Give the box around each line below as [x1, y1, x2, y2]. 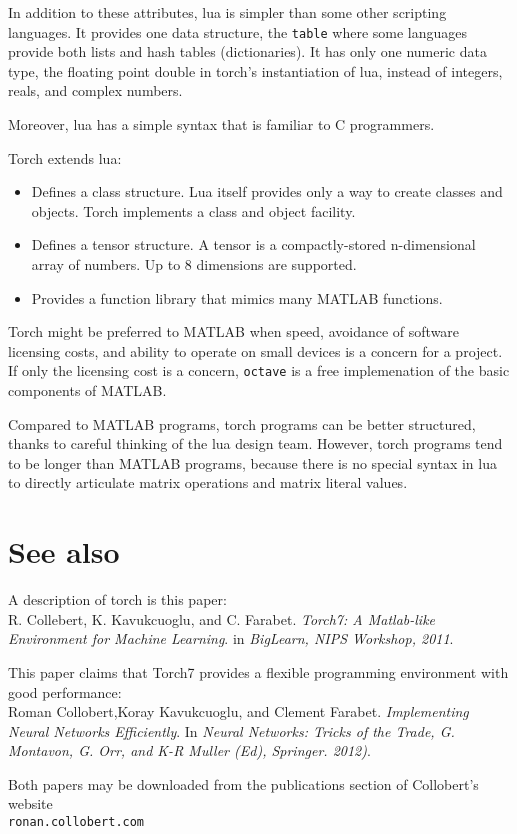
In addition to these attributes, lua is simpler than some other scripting [8, 2, 447, 22]
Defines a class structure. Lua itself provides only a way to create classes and [31, 181, 503, 202]
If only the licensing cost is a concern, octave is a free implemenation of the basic [8, 360, 510, 381]
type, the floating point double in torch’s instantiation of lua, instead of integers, [8, 60, 503, 81]
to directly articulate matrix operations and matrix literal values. [8, 472, 408, 493]
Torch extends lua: [8, 147, 122, 168]
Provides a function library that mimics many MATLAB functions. [31, 287, 443, 308]
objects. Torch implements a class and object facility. [31, 200, 356, 221]
